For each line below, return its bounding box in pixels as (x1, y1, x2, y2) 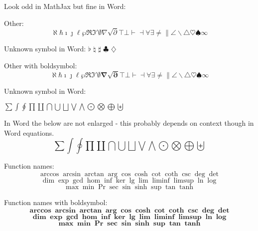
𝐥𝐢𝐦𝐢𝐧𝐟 (154, 213, 175, 221)
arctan (84, 171, 104, 178)
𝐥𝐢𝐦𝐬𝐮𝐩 (178, 213, 202, 221)
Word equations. (4, 127, 54, 138)
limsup (173, 177, 194, 185)
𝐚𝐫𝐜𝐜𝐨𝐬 (29, 207, 51, 214)
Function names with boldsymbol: (4, 197, 108, 208)
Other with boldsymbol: (4, 60, 77, 70)
